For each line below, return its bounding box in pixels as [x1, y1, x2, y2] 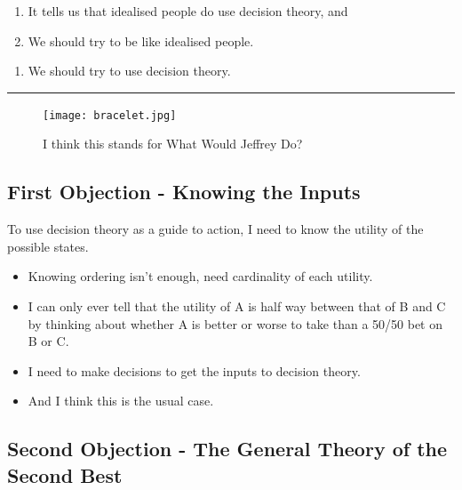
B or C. [28, 332, 69, 350]
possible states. [7, 237, 89, 255]
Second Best [7, 461, 123, 488]
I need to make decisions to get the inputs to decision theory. [28, 361, 361, 380]
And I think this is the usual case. [28, 391, 214, 410]
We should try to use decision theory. [28, 61, 231, 80]
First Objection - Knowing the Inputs [7, 178, 361, 205]
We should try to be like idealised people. [28, 31, 254, 50]
